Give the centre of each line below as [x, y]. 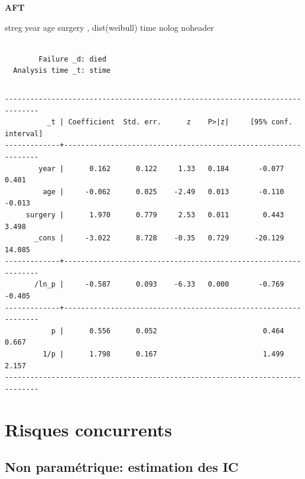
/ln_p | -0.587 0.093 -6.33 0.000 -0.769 [159, 284]
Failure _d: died [72, 59]
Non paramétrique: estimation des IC [122, 467]
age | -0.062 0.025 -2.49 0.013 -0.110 [163, 192]
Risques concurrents [88, 429]
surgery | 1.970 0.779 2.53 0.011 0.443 [155, 215]
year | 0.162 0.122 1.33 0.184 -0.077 [161, 168]
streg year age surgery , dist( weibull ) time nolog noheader [109, 27]
